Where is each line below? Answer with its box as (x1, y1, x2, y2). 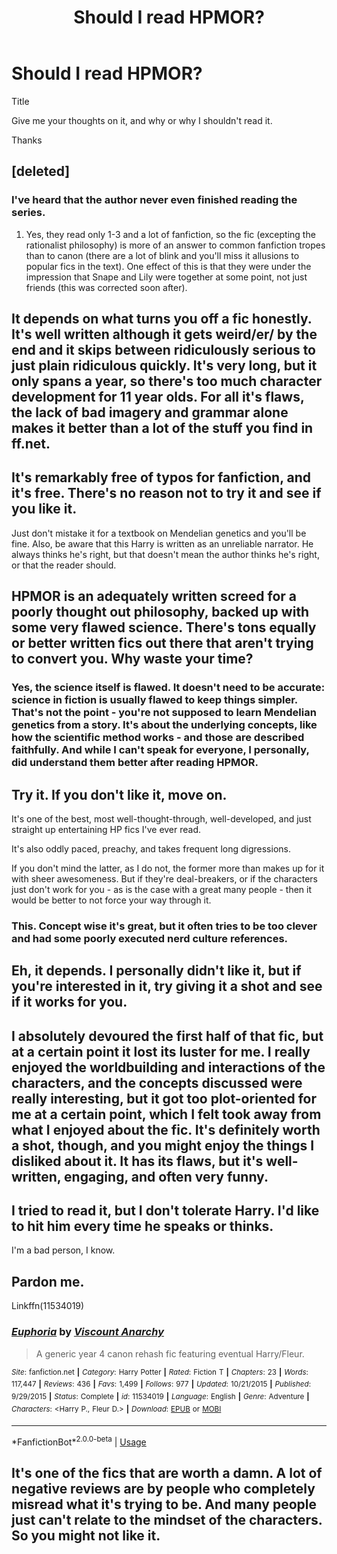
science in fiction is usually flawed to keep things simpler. (11, 693, 298, 707)
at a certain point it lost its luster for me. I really (11, 1043, 311, 1060)
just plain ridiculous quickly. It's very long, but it (11, 357, 318, 375)
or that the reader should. (11, 559, 117, 571)
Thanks (11, 134, 43, 146)
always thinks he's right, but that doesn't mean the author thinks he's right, (11, 548, 320, 560)
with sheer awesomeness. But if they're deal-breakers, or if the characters (11, 872, 318, 885)
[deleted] (11, 163, 71, 180)
